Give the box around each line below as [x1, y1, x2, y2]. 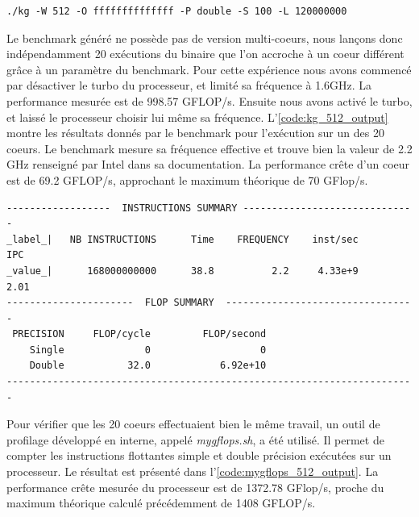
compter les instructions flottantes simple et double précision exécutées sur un [6, 447, 392, 464]
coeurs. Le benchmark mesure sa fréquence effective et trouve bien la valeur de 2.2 [6, 140, 413, 156]
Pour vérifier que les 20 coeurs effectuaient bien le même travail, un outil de [6, 415, 380, 432]
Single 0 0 [29, 344, 267, 356]
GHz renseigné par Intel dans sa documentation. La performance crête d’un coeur [6, 156, 410, 173]
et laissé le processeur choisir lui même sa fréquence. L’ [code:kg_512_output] [6, 108, 388, 125]
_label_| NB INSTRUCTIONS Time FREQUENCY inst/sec [6, 233, 359, 245]
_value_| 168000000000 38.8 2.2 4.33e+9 [6, 265, 359, 277]
